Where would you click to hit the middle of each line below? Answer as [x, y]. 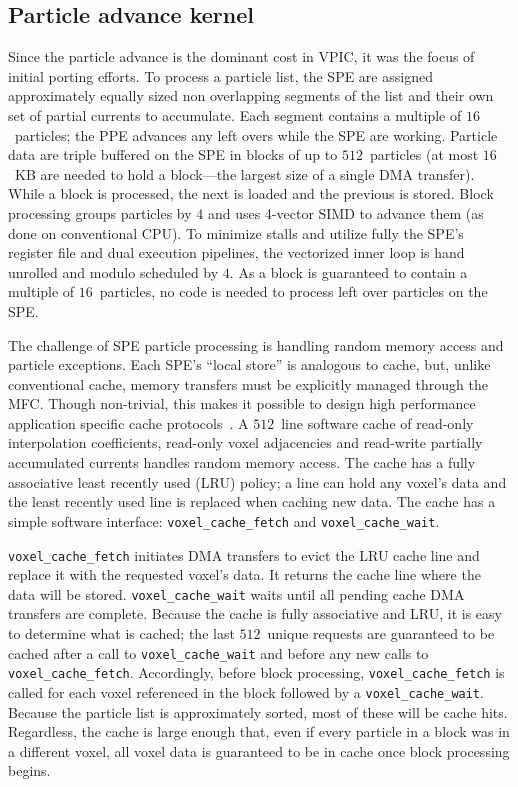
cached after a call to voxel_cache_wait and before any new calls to [218, 652]
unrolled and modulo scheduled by [113, 271]
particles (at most [424, 154]
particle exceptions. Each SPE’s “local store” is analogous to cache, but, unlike [249, 364]
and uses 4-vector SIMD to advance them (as [345, 212]
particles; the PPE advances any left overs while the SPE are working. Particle [256, 134]
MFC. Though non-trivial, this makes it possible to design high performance [242, 403]
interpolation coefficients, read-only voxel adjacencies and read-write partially [245, 442]
